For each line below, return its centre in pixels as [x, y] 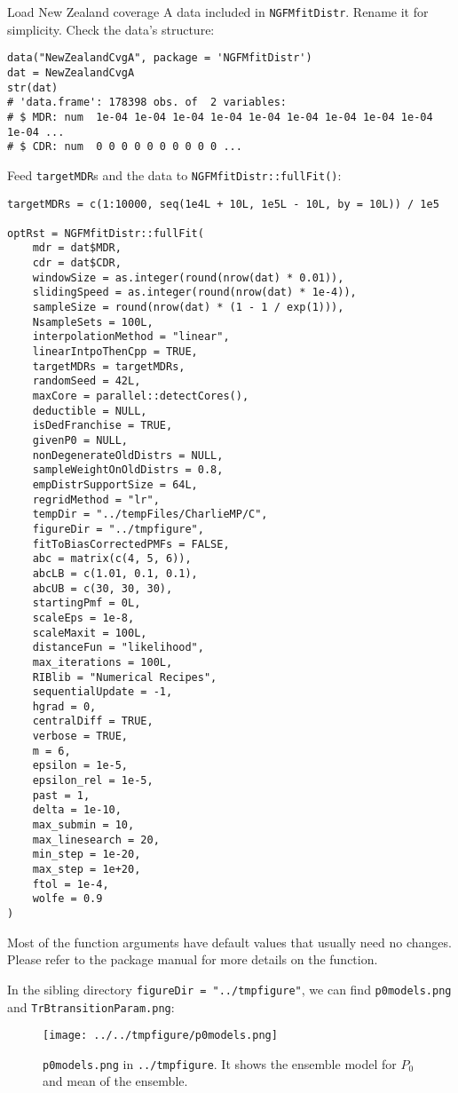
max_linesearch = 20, [96, 840]
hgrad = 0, [64, 706]
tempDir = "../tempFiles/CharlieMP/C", [150, 515]
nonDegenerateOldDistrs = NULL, [128, 455]
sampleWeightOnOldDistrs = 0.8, [128, 470]
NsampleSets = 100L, [93, 322]
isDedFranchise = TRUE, [103, 426]
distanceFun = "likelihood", [118, 648]
